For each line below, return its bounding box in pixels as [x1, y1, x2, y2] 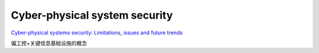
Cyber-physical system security [11, 9, 173, 22]
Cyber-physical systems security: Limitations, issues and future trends [11, 29, 183, 36]
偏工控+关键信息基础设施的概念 [11, 40, 87, 47]
